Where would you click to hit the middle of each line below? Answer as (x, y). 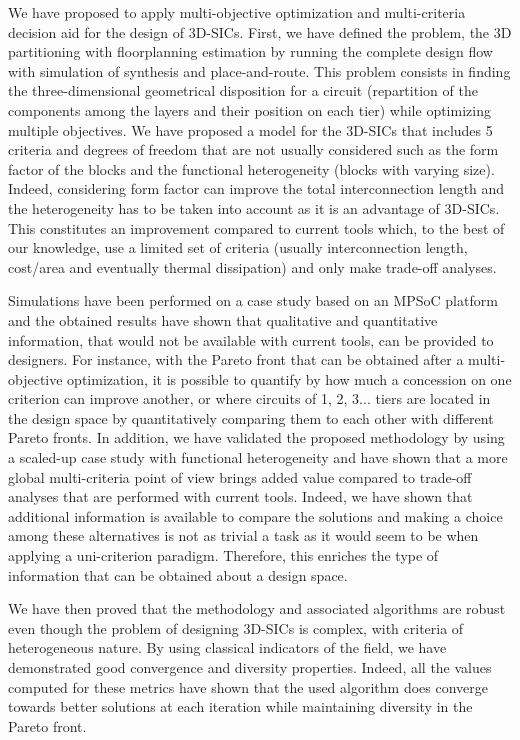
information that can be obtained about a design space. (178, 574)
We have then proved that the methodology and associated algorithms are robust (257, 608)
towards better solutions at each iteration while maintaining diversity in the (240, 706)
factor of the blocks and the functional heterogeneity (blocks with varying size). (251, 168)
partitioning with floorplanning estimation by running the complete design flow (250, 51)
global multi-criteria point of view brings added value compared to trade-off (240, 476)
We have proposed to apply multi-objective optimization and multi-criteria (237, 12)
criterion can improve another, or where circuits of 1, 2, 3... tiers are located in (249, 398)
